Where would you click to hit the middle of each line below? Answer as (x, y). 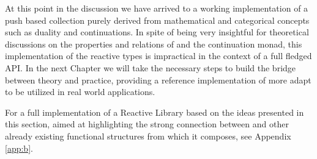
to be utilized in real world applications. (80, 92)
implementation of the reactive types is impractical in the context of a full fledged (158, 56)
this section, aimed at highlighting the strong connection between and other (147, 124)
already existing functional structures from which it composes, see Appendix (148, 136)
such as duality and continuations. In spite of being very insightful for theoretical (157, 32)
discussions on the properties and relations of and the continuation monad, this (154, 44)
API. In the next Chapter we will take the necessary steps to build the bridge (151, 67)
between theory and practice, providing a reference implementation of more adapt (158, 79)
